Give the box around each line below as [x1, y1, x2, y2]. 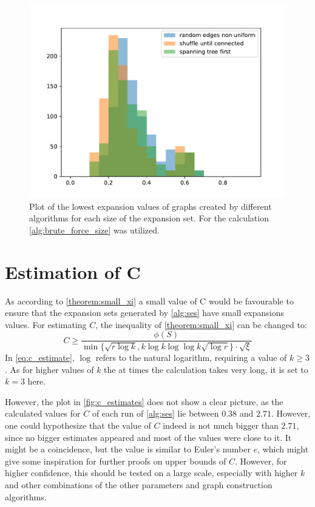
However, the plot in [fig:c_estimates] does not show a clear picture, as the [5, 395, 283, 408]
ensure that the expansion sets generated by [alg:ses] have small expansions [5, 306, 285, 319]
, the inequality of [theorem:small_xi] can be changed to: [95, 318, 307, 331]
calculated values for [5, 407, 81, 420]
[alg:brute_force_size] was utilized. [29, 223, 160, 236]
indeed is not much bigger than [163, 418, 279, 431]
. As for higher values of [5, 363, 94, 375]
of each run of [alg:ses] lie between [92, 407, 219, 420]
